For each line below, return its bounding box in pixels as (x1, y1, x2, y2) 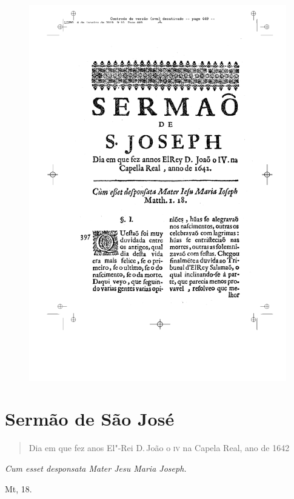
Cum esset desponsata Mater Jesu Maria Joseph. (5, 461, 187, 474)
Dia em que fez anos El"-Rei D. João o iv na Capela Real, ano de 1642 (28, 441, 290, 454)
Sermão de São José (5, 406, 175, 431)
